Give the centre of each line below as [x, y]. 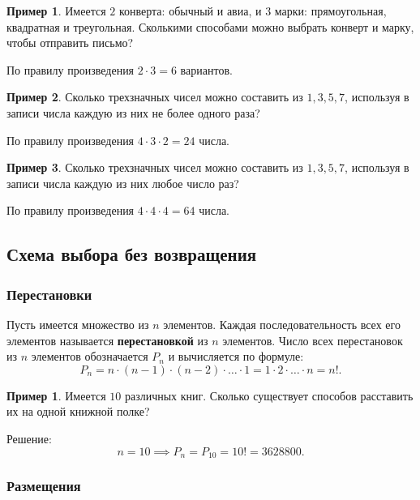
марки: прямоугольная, [330, 11]
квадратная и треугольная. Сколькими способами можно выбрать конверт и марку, [210, 26]
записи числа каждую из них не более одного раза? [133, 112]
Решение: [29, 438]
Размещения [44, 485]
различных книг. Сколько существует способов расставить [269, 395]
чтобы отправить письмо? [70, 43]
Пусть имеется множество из [78, 324]
